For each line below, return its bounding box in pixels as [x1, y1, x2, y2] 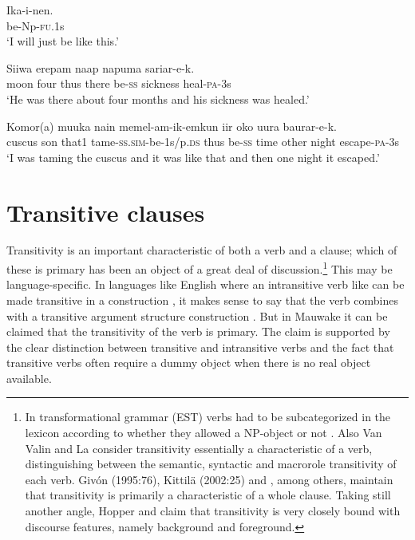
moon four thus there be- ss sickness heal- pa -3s [6, 75, 231, 92]
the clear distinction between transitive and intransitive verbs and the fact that [6, 338, 394, 355]
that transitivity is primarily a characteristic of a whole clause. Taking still [25, 487, 391, 503]
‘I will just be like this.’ [6, 33, 119, 49]
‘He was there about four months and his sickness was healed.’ [6, 90, 310, 107]
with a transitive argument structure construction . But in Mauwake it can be [6, 307, 388, 324]
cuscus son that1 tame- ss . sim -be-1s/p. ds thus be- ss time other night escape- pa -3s [6, 133, 400, 150]
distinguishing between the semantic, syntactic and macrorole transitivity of [25, 455, 397, 472]
